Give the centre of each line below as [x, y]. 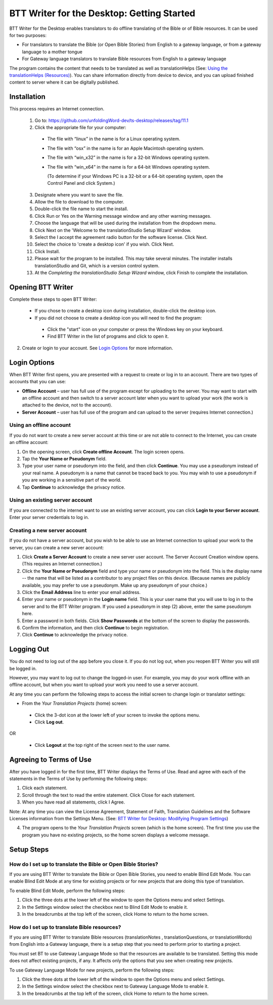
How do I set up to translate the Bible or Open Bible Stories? [84, 864]
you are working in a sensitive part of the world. [72, 480]
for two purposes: [28, 35]
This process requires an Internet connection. [57, 109]
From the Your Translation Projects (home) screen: [75, 703]
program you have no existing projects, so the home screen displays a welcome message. [116, 835]
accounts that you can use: [38, 382]
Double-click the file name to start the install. [81, 209]
